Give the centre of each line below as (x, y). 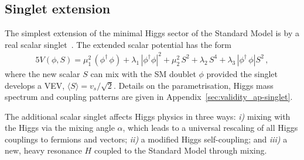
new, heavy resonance (43, 150)
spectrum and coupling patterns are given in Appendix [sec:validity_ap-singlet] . (149, 97)
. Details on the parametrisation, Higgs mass (193, 85)
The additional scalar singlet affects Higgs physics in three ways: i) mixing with (148, 116)
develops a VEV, (35, 85)
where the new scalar (42, 73)
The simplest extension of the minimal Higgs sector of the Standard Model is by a (152, 33)
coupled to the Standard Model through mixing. (180, 150)
